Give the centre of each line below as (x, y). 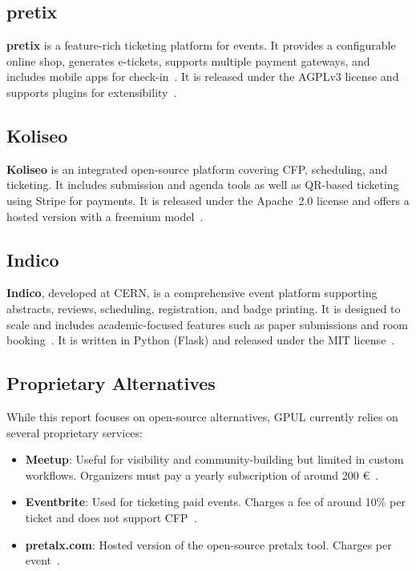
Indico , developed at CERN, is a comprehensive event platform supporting (192, 293)
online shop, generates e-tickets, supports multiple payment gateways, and (188, 60)
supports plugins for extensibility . (92, 92)
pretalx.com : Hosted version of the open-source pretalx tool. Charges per (208, 544)
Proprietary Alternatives (111, 383)
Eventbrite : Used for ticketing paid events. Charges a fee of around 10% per (216, 502)
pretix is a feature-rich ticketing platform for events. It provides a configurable (201, 45)
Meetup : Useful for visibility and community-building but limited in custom (214, 459)
